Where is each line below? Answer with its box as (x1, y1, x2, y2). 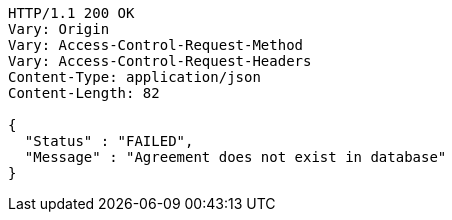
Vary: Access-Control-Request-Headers (8, 53, 312, 69)
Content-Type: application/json (8, 69, 261, 85)
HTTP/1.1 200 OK (8, 5, 135, 21)
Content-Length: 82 (8, 85, 160, 101)
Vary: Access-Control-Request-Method (8, 37, 304, 53)
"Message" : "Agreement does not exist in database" (24, 149, 447, 165)
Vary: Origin (8, 21, 110, 37)
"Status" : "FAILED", (24, 133, 194, 149)
